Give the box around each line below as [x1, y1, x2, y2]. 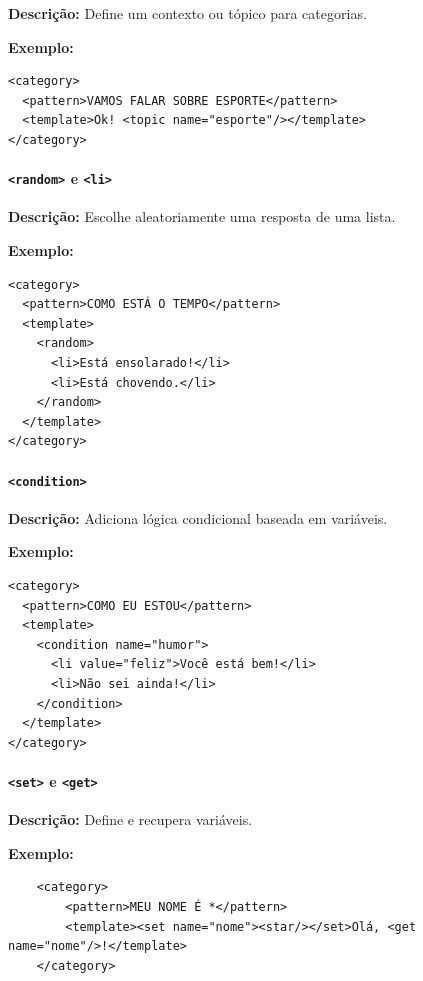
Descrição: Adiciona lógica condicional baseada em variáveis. [8, 507, 388, 528]
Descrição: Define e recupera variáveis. [8, 809, 253, 830]
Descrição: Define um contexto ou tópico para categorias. [8, 3, 367, 23]
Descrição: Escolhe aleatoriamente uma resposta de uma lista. [8, 206, 396, 227]
